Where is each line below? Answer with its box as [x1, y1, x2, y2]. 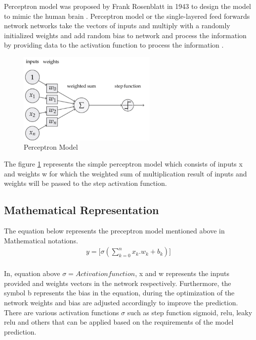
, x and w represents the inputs [135, 268, 230, 279]
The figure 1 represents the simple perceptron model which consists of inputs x [4, 158, 243, 169]
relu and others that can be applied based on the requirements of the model [4, 317, 234, 327]
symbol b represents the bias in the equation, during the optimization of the [4, 287, 235, 298]
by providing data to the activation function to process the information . [4, 40, 224, 50]
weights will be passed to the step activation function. [4, 178, 167, 188]
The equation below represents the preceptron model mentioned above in [4, 225, 225, 235]
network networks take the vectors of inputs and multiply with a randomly [4, 20, 230, 31]
